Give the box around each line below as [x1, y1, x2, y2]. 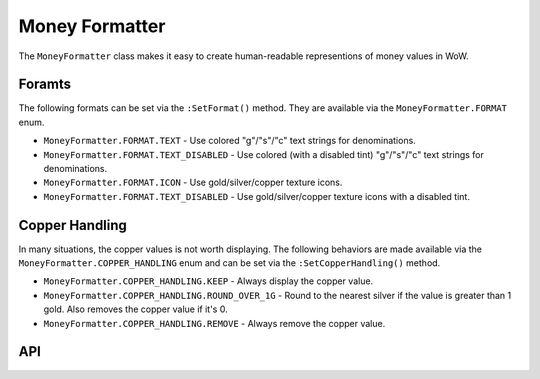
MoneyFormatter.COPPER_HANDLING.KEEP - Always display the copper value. [43, 275, 374, 287]
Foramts [18, 76, 72, 93]
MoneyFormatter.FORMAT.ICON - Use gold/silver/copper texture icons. [43, 176, 343, 189]
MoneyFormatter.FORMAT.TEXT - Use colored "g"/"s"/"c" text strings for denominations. [43, 135, 417, 147]
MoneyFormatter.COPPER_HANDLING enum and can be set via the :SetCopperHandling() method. [18, 257, 441, 269]
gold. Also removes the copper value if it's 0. [43, 303, 229, 315]
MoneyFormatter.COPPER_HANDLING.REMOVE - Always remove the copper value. [43, 317, 386, 329]
